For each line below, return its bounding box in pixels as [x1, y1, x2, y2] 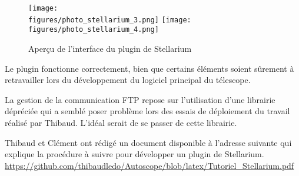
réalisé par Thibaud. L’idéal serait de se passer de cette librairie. [5, 116, 237, 128]
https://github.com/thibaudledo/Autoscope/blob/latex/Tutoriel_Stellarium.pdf [5, 159, 294, 171]
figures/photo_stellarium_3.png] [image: [28, 15, 191, 24]
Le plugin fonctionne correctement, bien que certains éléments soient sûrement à [5, 62, 294, 74]
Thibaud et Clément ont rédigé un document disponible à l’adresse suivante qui [5, 136, 292, 148]
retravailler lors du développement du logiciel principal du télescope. [5, 74, 251, 86]
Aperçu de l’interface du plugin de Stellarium [28, 42, 192, 54]
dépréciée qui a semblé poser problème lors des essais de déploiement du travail [5, 105, 290, 117]
